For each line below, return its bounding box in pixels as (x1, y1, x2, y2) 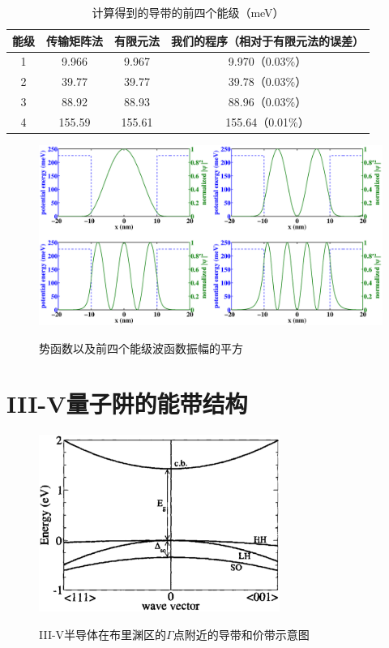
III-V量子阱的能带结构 (6, 387, 248, 420)
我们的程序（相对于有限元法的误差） (171, 32, 364, 49)
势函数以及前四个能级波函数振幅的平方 (39, 339, 243, 356)
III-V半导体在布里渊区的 (39, 625, 167, 642)
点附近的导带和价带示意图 (173, 625, 310, 642)
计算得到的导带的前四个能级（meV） (92, 4, 284, 20)
